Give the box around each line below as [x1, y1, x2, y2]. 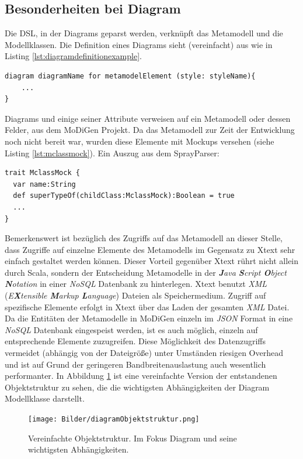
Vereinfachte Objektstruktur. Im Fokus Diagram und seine [28, 431, 237, 444]
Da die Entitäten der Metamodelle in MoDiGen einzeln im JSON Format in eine [5, 312, 293, 324]
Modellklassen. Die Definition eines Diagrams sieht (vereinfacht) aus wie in [5, 38, 273, 50]
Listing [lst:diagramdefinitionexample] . [5, 50, 142, 62]
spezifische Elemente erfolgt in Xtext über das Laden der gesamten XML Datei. [5, 300, 290, 313]
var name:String [13, 180, 76, 189]
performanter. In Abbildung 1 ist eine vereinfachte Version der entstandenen [5, 369, 277, 382]
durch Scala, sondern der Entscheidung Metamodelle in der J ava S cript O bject [5, 266, 287, 278]
